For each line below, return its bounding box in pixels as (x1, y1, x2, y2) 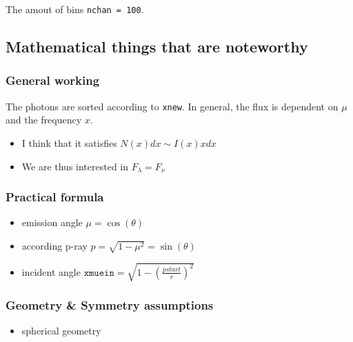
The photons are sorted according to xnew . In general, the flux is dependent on (6, 99, 339, 113)
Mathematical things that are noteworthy (6, 36, 308, 57)
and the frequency (6, 112, 82, 127)
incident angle (21, 264, 81, 279)
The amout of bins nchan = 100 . (6, 2, 144, 16)
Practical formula (6, 188, 104, 205)
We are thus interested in (21, 159, 129, 173)
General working (6, 72, 100, 89)
